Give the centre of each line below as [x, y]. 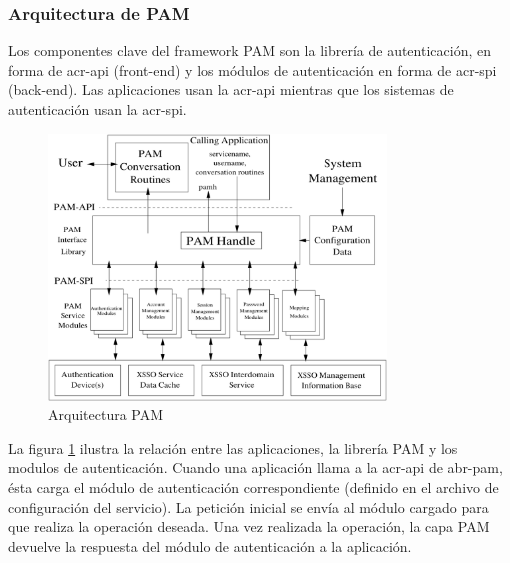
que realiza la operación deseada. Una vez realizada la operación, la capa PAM [249, 526]
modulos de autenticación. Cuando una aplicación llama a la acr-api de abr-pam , [255, 467]
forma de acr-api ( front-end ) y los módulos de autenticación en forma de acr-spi [252, 69]
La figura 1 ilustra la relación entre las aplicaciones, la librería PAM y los [233, 447]
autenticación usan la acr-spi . [97, 109]
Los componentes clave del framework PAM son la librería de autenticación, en [249, 50]
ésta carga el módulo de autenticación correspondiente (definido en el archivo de [253, 486]
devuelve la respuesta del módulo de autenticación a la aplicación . [210, 545]
